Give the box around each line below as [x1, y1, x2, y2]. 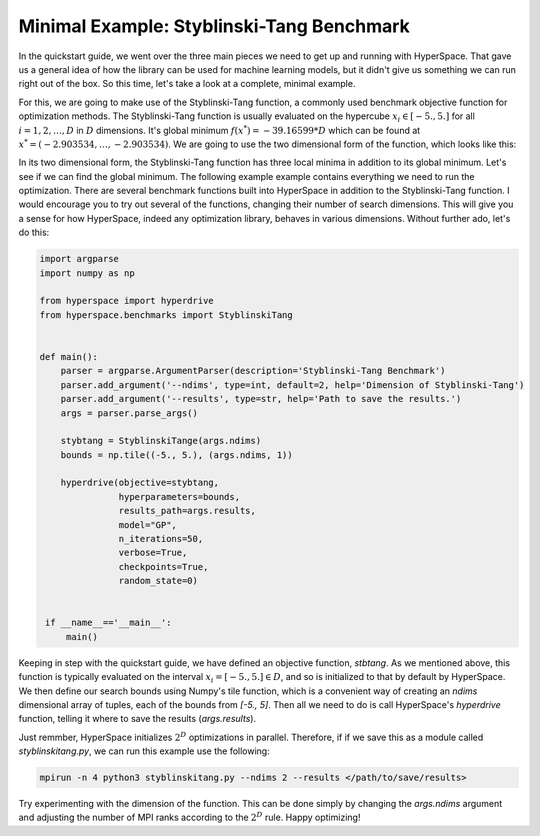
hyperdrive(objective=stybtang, [60, 477, 220, 489]
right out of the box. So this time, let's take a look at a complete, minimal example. [18, 78, 356, 90]
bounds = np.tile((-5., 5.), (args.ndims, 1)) [60, 449, 294, 460]
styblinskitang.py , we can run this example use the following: [18, 745, 270, 757]
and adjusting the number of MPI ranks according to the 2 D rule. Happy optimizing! [18, 810, 361, 824]
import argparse [39, 253, 120, 265]
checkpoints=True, [118, 561, 209, 572]
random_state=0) [118, 575, 199, 587]
